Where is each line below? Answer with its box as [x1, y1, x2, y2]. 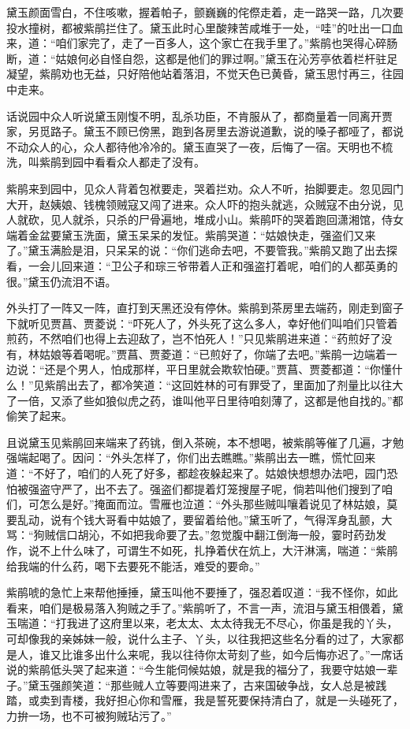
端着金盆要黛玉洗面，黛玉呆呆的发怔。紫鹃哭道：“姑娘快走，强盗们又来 [6, 226, 376, 243]
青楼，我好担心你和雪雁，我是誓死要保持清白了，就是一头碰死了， [61, 692, 404, 709]
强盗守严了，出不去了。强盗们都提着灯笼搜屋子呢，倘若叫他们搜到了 [28, 480, 382, 497]
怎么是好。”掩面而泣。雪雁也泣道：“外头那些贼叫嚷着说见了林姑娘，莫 [39, 496, 398, 512]
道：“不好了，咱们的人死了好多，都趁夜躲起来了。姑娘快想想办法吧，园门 [6, 465, 387, 482]
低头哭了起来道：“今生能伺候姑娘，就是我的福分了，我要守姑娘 [50, 661, 376, 678]
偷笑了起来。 [6, 407, 73, 424]
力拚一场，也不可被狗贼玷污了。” [6, 707, 172, 723]
